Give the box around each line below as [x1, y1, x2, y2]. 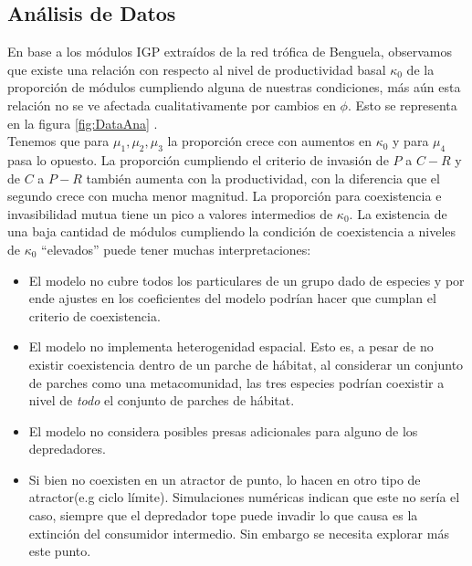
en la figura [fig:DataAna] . [7, 113, 158, 132]
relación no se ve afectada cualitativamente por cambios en [7, 95, 336, 114]
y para [393, 131, 429, 151]
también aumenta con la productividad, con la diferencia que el [86, 168, 440, 187]
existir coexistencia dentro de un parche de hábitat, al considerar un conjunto [28, 354, 464, 373]
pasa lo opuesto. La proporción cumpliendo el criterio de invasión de [7, 150, 389, 169]
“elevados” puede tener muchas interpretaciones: [41, 239, 311, 258]
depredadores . [28, 439, 106, 458]
